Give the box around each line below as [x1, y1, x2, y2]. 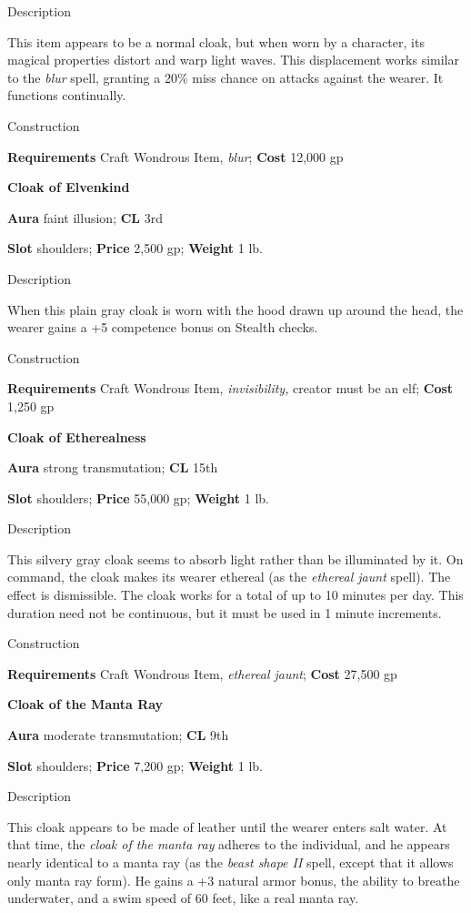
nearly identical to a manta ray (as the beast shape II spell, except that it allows [7, 853, 454, 871]
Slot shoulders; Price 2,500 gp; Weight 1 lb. [7, 238, 263, 258]
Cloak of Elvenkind [7, 178, 130, 197]
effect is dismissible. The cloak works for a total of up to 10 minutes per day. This [7, 585, 464, 604]
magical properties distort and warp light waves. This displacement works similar [7, 50, 459, 69]
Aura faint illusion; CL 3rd [7, 208, 163, 227]
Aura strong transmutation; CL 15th [7, 458, 218, 477]
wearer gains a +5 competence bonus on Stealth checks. [7, 318, 318, 337]
